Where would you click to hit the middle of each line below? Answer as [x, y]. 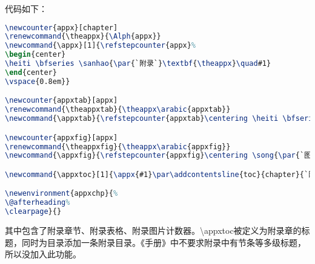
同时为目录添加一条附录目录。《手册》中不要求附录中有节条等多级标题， [164, 242]
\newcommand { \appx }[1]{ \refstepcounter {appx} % [101, 46]
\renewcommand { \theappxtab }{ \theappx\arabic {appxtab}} [118, 110]
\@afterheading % [38, 203]
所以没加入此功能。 [43, 254]
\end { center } [31, 72]
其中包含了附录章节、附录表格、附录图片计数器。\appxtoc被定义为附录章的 [153, 230]
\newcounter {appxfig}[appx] [61, 137]
